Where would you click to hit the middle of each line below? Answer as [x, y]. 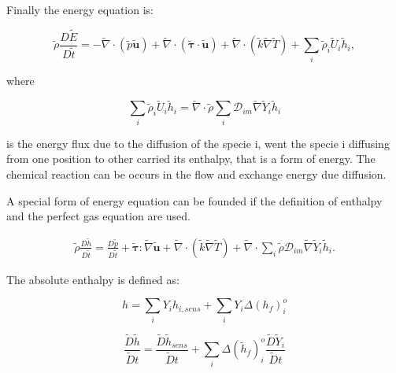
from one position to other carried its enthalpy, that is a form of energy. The [191, 159]
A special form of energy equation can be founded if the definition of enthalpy [194, 200]
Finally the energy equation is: [80, 9]
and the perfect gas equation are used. [98, 216]
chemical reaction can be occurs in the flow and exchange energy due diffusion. [196, 174]
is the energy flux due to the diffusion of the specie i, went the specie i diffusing [198, 143]
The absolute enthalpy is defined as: [93, 279]
